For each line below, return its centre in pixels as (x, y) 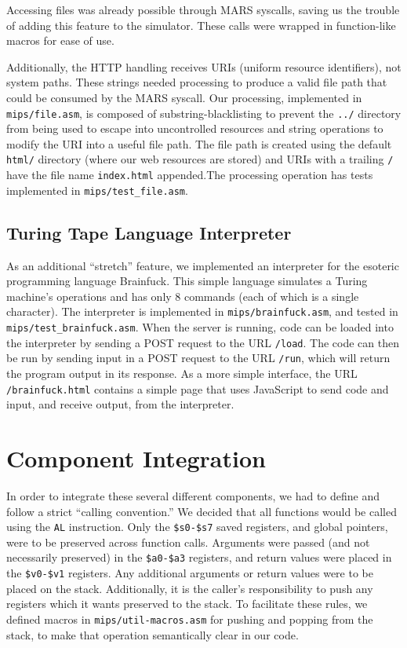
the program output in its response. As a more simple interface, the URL (182, 373)
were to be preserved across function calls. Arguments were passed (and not (188, 542)
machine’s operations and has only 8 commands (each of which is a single (183, 296)
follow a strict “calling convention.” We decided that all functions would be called (202, 511)
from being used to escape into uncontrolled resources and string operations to (195, 128)
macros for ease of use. (60, 40)
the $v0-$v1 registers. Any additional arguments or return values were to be (190, 573)
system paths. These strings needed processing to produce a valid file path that (197, 82)
